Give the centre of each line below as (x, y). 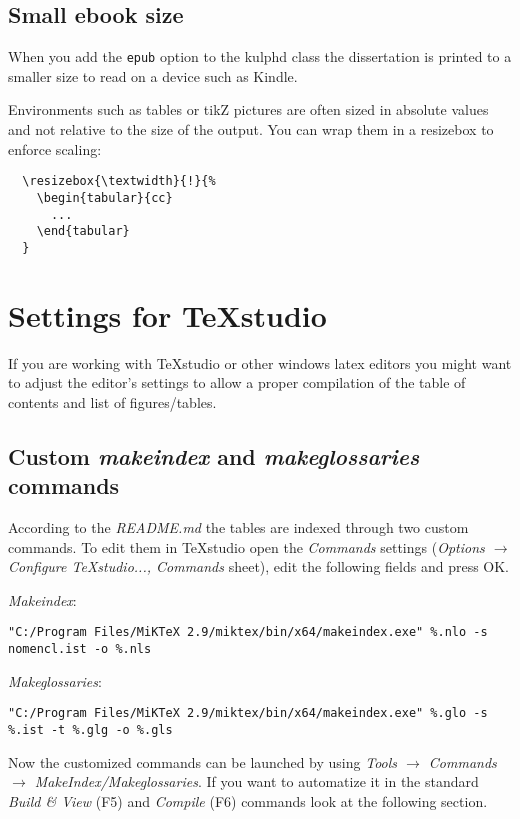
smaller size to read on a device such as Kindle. (153, 75)
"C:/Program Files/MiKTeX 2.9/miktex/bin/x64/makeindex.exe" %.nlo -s (248, 632)
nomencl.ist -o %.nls (80, 649)
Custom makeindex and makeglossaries (214, 455)
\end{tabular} (83, 231)
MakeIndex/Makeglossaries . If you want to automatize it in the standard (256, 781)
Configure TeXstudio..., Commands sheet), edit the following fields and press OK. (259, 566)
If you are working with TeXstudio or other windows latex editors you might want (260, 362)
